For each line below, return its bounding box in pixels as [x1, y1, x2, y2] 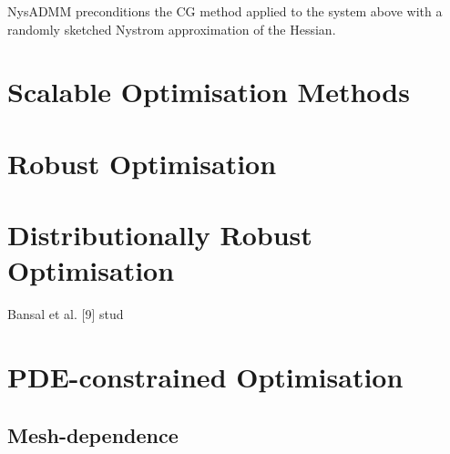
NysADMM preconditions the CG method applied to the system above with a [7, 2, 443, 20]
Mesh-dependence [7, 420, 179, 449]
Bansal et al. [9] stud [7, 304, 124, 324]
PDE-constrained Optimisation [7, 358, 404, 396]
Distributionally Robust [7, 216, 312, 253]
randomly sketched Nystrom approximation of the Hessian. [7, 19, 336, 38]
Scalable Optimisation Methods [7, 73, 410, 110]
